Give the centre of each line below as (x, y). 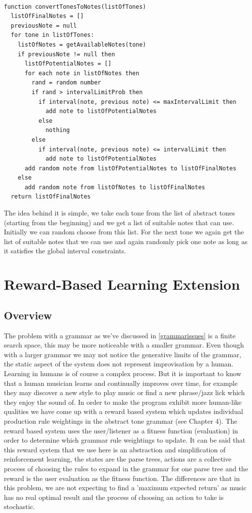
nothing (58, 130)
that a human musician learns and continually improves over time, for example (121, 383)
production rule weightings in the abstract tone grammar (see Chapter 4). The (121, 421)
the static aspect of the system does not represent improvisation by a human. (119, 364)
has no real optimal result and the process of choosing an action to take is (114, 497)
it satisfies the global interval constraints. (65, 251)
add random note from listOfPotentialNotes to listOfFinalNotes (130, 168)
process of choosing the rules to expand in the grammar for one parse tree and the (126, 468)
